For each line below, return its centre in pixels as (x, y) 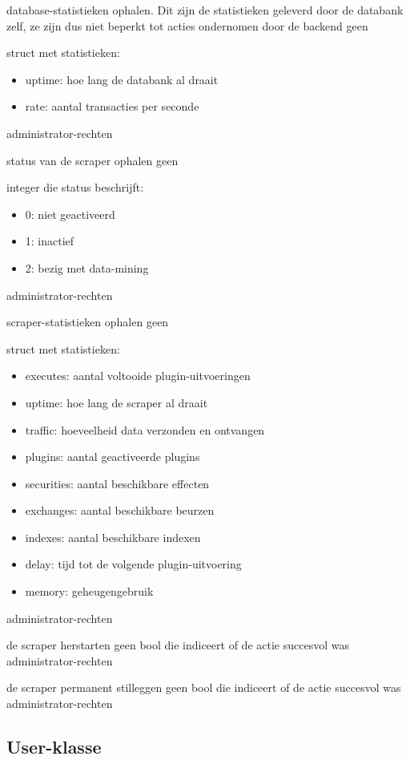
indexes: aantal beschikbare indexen (113, 537)
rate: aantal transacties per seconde (112, 106)
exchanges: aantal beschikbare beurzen (120, 510)
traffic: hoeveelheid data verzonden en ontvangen (145, 429)
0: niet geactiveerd (70, 214)
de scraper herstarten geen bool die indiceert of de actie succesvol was (178, 645)
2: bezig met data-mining (87, 267)
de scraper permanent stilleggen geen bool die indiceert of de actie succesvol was (204, 687)
